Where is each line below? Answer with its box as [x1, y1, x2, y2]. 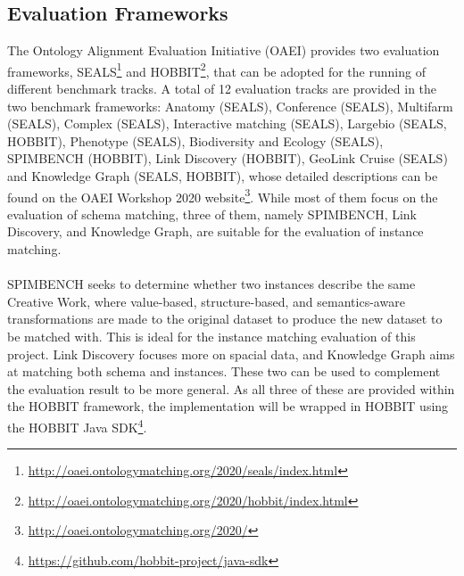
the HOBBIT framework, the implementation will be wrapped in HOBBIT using [7, 397, 449, 416]
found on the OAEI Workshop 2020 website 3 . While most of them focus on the [7, 185, 438, 206]
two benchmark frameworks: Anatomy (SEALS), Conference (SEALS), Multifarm [7, 96, 453, 115]
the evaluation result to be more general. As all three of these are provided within [7, 379, 455, 398]
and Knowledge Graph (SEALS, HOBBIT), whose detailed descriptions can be [7, 167, 438, 185]
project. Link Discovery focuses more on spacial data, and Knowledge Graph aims [7, 344, 455, 363]
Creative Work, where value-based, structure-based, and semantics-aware [7, 292, 405, 310]
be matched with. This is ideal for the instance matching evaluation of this [7, 327, 416, 346]
